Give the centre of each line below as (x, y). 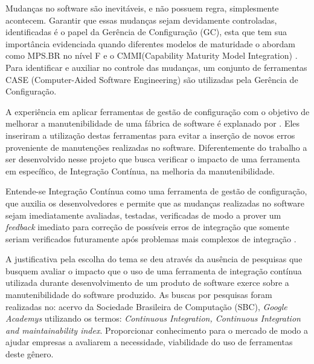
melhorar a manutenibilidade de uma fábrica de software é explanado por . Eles (153, 123)
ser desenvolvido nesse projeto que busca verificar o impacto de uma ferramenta (153, 159)
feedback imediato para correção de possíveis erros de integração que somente (148, 227)
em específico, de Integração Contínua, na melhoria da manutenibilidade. (140, 170)
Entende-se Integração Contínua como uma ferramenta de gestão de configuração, (156, 191)
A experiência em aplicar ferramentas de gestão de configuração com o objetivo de (158, 111)
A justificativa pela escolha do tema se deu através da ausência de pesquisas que (154, 259)
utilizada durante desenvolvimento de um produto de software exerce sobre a (147, 283)
